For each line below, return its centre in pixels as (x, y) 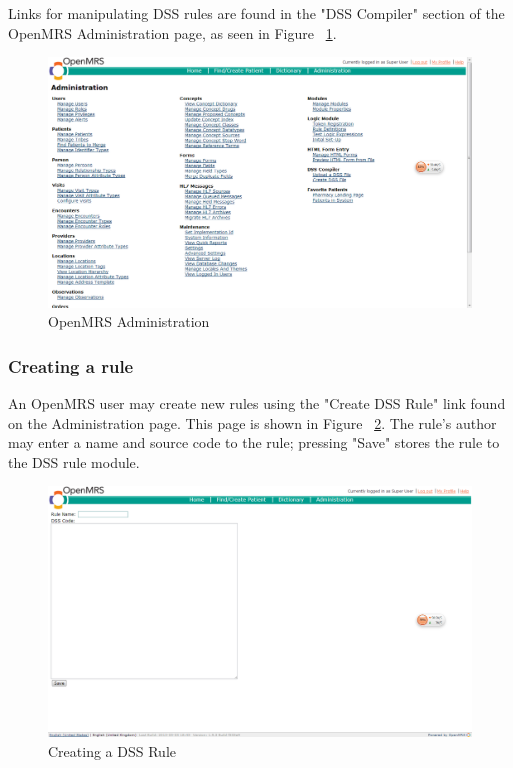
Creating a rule (71, 365)
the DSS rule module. (74, 461)
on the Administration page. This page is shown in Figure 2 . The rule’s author (252, 422)
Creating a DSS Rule (112, 750)
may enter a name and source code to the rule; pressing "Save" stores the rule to (254, 442)
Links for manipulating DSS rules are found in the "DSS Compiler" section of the (256, 13)
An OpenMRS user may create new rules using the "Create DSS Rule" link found (257, 403)
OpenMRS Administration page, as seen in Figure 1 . (172, 32)
